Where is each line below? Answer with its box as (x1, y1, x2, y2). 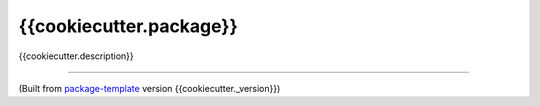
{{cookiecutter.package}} (18, 15, 239, 37)
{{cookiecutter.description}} (18, 50, 134, 62)
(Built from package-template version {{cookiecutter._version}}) (18, 82, 281, 94)
